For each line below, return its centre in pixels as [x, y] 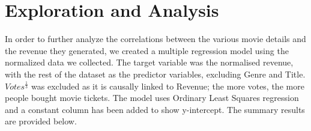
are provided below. [41, 121]
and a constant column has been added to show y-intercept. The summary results [155, 109]
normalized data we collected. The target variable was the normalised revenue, [149, 62]
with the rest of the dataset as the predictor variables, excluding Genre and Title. [155, 74]
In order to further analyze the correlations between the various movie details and [155, 39]
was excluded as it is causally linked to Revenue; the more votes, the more [168, 86]
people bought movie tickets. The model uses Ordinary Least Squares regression [152, 98]
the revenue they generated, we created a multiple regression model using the [147, 50]
